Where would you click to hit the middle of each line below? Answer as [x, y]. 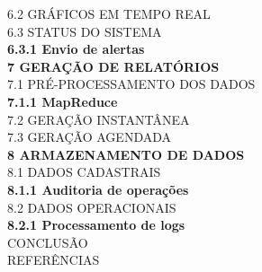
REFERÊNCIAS [54, 260]
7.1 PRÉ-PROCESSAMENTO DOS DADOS [131, 84]
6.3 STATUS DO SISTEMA [85, 31]
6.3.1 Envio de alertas [76, 49]
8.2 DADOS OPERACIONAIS [92, 207]
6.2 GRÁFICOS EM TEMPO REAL [109, 13]
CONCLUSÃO [48, 242]
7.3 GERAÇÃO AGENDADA [89, 137]
